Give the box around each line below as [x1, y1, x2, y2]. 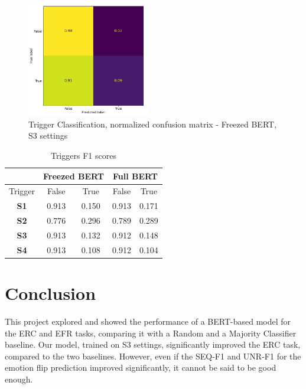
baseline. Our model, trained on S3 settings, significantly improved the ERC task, [5, 338, 301, 351]
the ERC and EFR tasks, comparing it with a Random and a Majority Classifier [5, 326, 297, 339]
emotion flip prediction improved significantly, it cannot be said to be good [5, 361, 276, 374]
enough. [5, 373, 33, 385]
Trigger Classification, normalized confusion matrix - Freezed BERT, [28, 117, 277, 130]
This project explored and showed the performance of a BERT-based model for [5, 315, 291, 328]
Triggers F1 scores [50, 149, 116, 162]
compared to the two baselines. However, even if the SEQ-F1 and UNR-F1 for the [5, 349, 301, 362]
